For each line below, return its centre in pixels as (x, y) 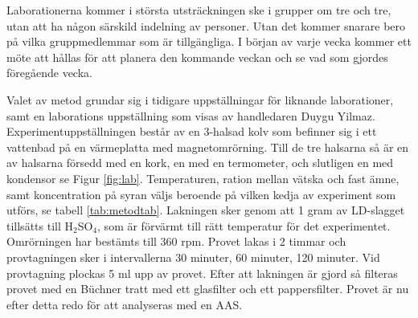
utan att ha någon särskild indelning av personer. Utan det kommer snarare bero (206, 25)
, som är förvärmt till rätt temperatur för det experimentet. (244, 225)
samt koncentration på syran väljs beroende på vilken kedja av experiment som (201, 194)
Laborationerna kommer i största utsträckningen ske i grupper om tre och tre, (199, 10)
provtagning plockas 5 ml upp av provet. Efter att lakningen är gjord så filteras (202, 273)
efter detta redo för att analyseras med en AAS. (125, 304)
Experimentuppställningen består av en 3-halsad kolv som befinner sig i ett (192, 131)
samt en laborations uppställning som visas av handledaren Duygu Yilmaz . (191, 115)
